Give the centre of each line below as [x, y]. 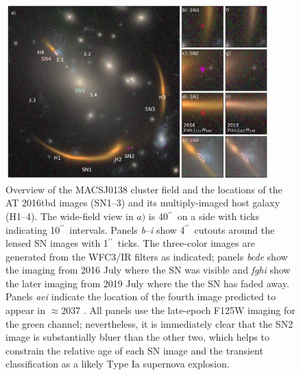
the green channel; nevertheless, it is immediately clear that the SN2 [149, 323]
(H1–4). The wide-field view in [70, 216]
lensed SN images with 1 [57, 243]
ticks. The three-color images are [186, 243]
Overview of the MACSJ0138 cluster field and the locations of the [144, 189]
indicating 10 [33, 229]
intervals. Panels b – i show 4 [127, 229]
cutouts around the [234, 229]
